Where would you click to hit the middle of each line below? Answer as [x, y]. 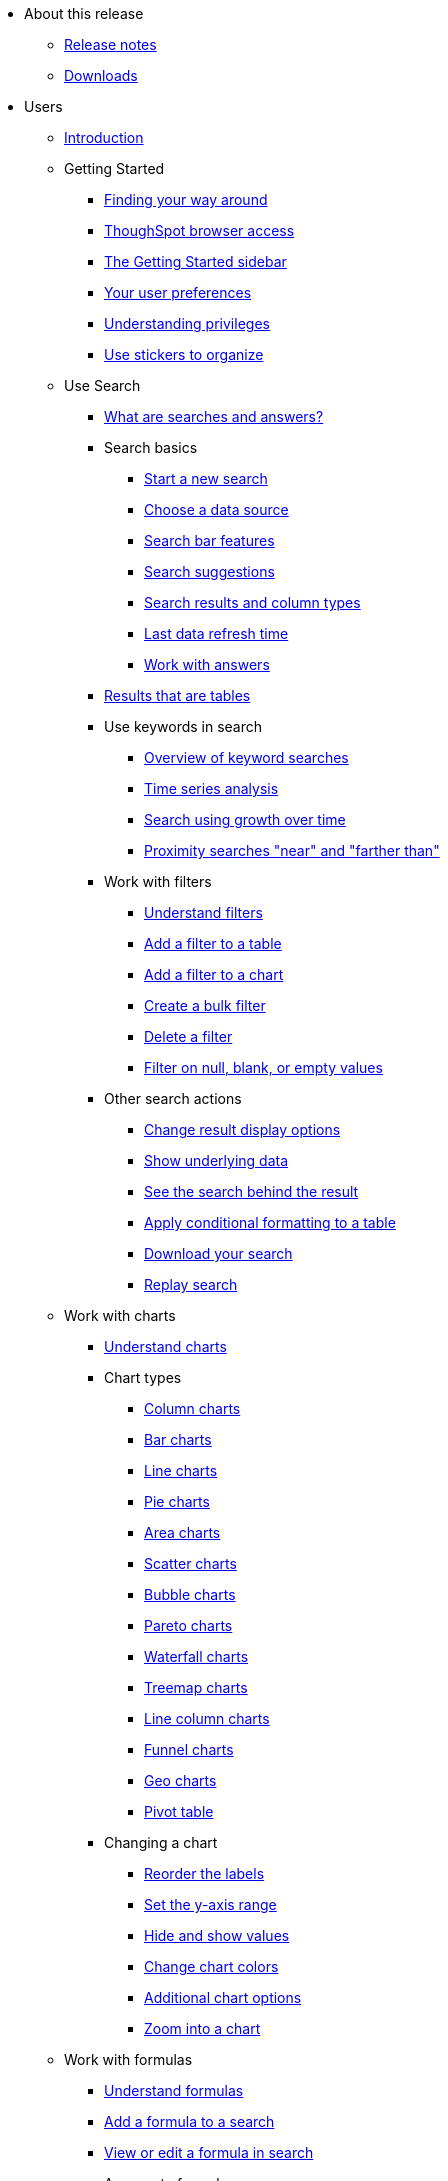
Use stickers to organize [184, 354]
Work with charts [120, 1315]
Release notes [110, 44]
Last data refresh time [216, 633]
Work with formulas [128, 2059]
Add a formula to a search [189, 2121]
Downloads [101, 75]
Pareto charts [188, 1625]
